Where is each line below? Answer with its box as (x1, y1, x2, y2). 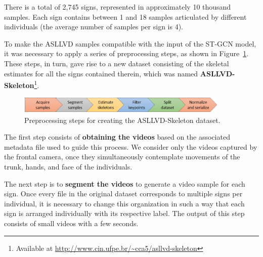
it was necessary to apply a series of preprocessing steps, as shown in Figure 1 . (4, 48, 249, 59)
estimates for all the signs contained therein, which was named (4, 68, 198, 78)
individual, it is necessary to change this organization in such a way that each (4, 198, 245, 208)
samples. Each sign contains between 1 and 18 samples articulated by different (4, 11, 247, 22)
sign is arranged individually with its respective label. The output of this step (4, 208, 245, 219)
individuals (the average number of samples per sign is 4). (4, 21, 184, 32)
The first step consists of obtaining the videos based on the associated (4, 132, 230, 142)
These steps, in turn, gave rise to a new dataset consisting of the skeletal (4, 58, 229, 68)
